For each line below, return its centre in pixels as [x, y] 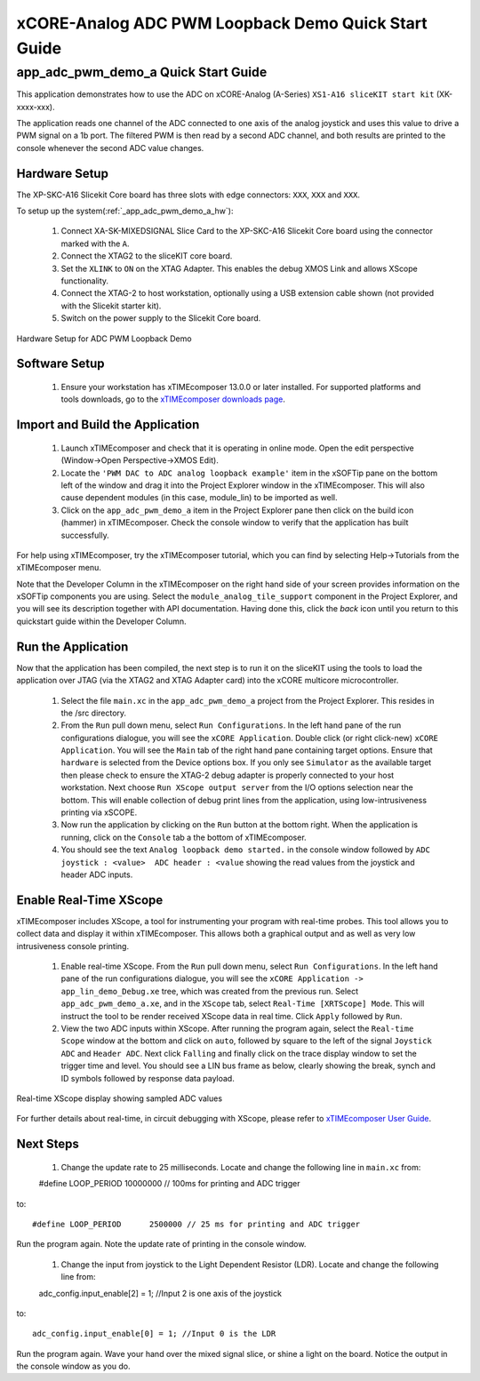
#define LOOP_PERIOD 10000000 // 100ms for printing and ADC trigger [169, 1184]
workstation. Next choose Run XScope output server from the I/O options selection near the [237, 787]
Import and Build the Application [108, 425]
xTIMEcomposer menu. [59, 568]
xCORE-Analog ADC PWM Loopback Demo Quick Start [222, 23]
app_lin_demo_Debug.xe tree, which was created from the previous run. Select [210, 991]
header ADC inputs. [97, 874]
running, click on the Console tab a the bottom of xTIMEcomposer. [184, 837]
